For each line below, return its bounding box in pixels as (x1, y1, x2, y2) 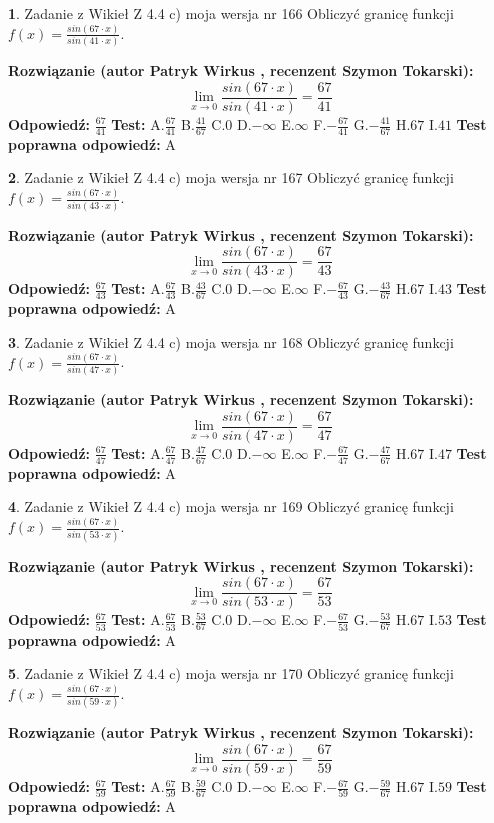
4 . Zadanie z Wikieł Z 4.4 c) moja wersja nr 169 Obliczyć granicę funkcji (8, 496, 454, 517)
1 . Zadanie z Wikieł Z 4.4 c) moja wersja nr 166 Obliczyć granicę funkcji (8, 3, 454, 23)
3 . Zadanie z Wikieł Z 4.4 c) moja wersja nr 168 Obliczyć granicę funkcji (8, 331, 454, 352)
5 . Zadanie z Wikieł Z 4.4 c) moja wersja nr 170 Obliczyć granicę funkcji (8, 663, 454, 684)
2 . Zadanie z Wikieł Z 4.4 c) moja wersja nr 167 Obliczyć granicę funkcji (8, 167, 454, 188)
